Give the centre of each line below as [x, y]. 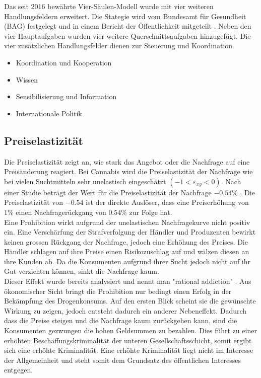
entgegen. [19, 370]
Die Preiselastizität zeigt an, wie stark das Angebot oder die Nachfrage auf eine [127, 161]
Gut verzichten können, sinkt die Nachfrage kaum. [82, 271]
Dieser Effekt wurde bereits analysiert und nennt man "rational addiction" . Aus [128, 281]
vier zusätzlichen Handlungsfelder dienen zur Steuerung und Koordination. [119, 46]
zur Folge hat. [151, 212]
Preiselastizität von [34, 202]
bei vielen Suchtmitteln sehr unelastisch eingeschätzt [85, 181]
